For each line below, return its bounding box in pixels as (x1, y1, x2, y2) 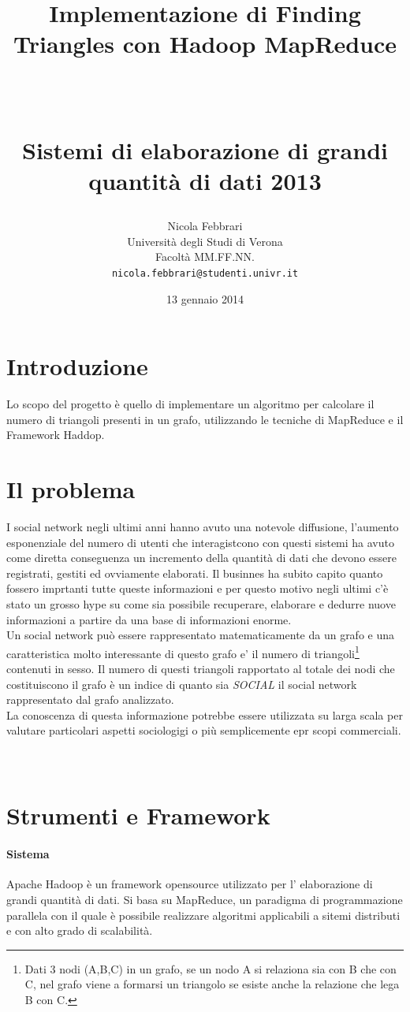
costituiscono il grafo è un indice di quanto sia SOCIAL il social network (6, 675, 357, 692)
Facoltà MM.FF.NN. (155, 248, 255, 265)
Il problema (6, 473, 136, 505)
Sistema (6, 846, 50, 862)
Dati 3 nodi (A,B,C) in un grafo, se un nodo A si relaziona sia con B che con (24, 960, 397, 977)
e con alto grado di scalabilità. (6, 922, 153, 939)
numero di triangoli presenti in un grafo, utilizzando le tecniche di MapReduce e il (6, 411, 404, 427)
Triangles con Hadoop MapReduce (13, 28, 397, 60)
